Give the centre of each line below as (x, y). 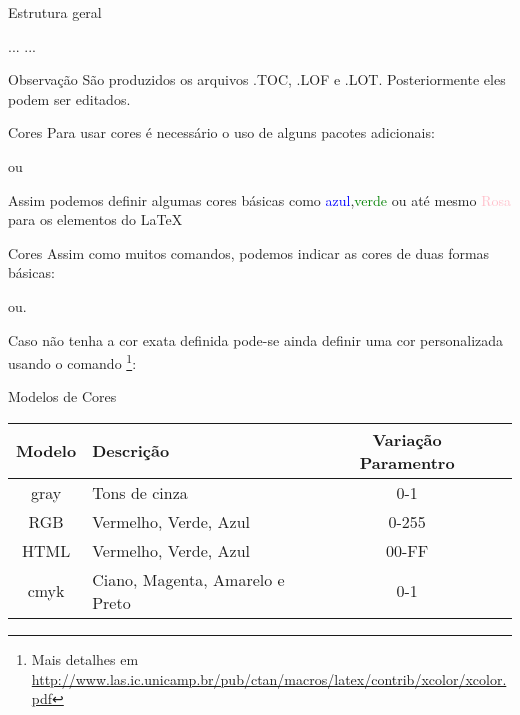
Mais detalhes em (85, 658)
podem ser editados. (69, 98)
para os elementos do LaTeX (95, 219)
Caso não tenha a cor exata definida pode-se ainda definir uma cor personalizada (256, 339)
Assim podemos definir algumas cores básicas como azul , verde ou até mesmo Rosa (260, 199)
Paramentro (407, 462)
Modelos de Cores (62, 396)
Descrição (131, 451)
